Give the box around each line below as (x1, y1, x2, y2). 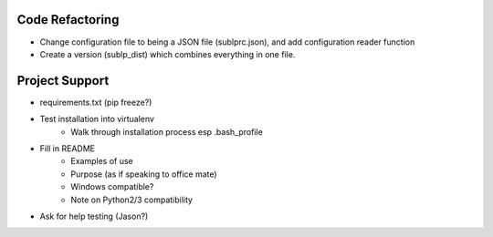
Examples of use (70, 156, 133, 167)
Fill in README (39, 142, 96, 154)
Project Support (16, 73, 110, 88)
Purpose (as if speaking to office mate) (70, 169, 218, 180)
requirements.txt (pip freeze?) (39, 97, 152, 108)
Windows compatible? (70, 181, 154, 192)
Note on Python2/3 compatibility (70, 194, 194, 205)
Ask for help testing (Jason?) (39, 211, 149, 222)
